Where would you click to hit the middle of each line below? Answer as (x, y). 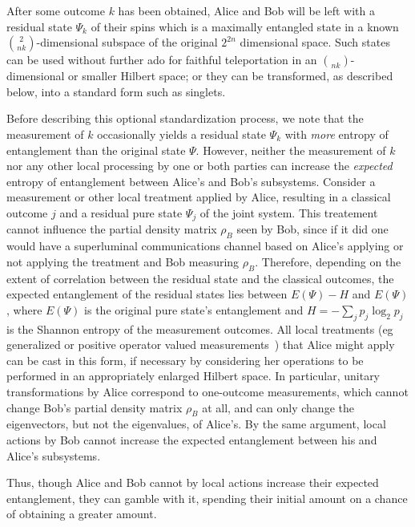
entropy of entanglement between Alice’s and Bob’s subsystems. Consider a (191, 181)
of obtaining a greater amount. (82, 514)
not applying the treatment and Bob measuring (123, 261)
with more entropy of (336, 134)
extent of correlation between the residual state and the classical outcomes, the (200, 278)
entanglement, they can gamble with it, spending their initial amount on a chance (207, 498)
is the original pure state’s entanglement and (194, 309)
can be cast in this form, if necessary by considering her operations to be (185, 360)
